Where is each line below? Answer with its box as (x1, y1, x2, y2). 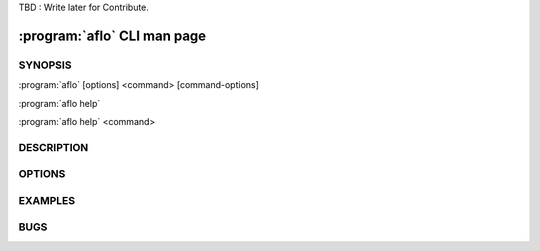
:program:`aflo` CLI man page (18, 27, 207, 44)
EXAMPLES (18, 193, 75, 207)
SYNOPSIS (18, 58, 72, 72)
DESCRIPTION (18, 140, 89, 154)
